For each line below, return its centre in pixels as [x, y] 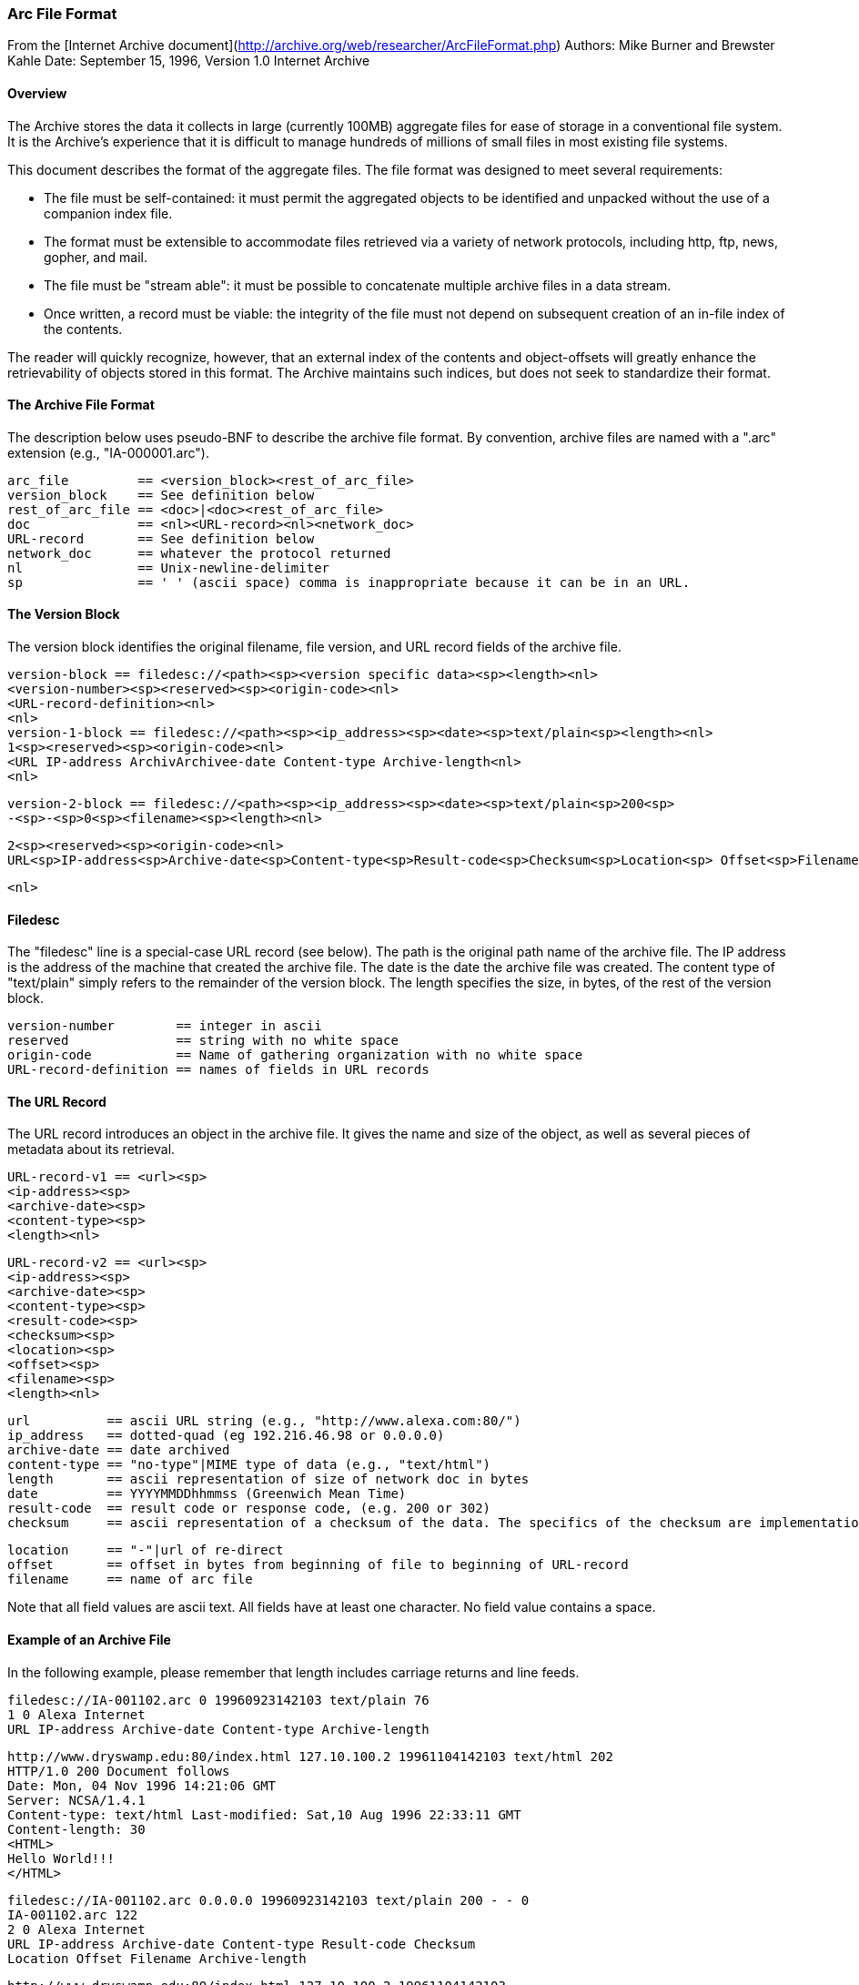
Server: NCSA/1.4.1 [76, 1800]
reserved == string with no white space [203, 1041]
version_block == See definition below [161, 495]
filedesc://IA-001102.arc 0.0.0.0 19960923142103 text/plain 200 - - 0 [268, 1900]
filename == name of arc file [130, 1580]
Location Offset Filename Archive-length [157, 1958]
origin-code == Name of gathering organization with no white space [295, 1055]
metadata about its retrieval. [91, 1149]
